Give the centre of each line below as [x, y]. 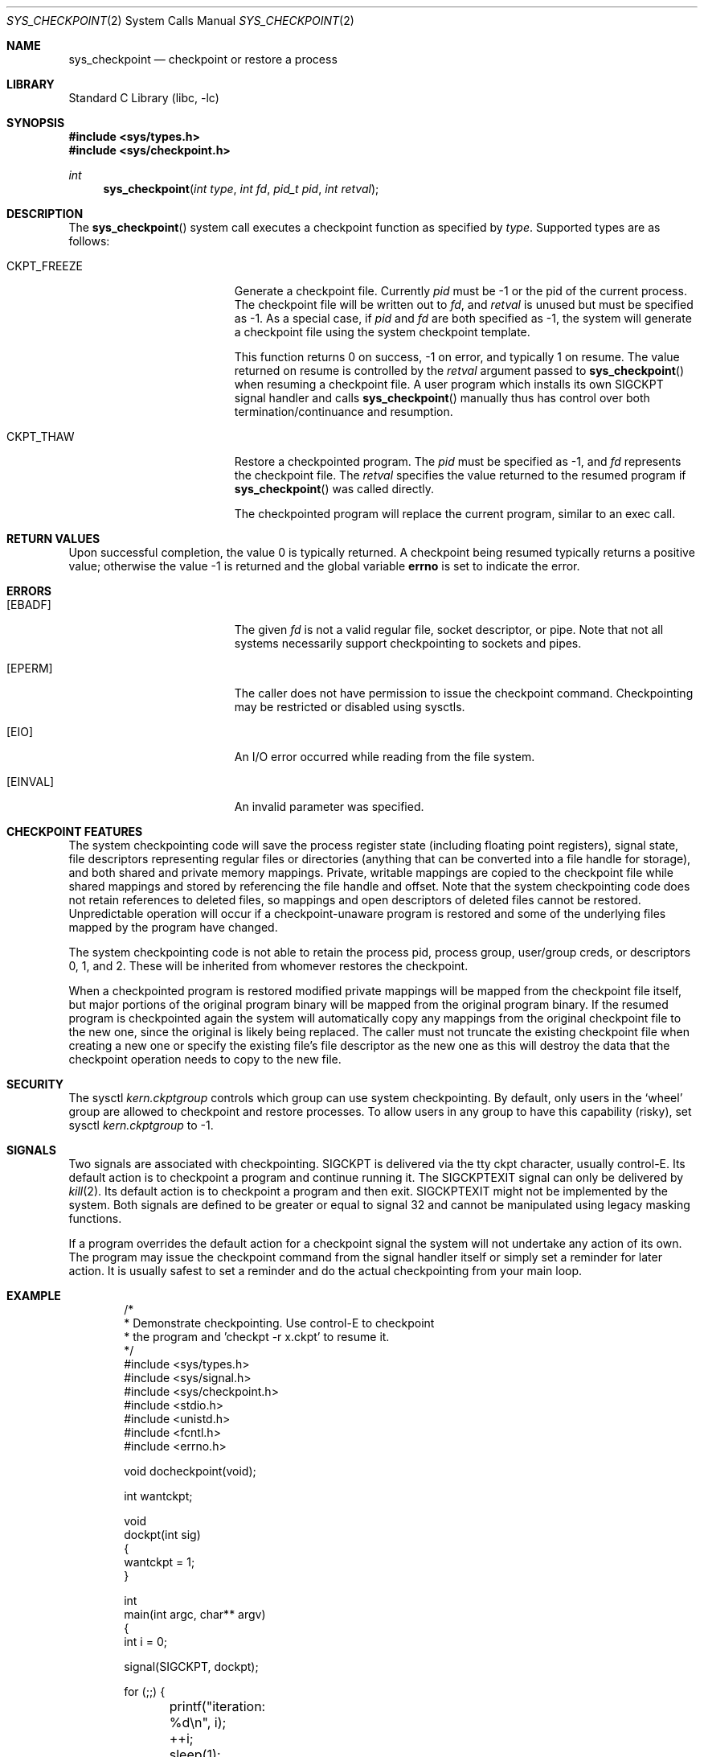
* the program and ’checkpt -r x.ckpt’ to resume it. [257, 1337]
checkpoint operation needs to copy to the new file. [205, 1059]
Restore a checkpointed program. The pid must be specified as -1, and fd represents [458, 461]
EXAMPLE [34, 1296]
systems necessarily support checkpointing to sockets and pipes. [408, 643]
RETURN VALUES [53, 539]
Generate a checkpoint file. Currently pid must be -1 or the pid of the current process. [460, 291]
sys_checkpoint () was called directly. [334, 489]
